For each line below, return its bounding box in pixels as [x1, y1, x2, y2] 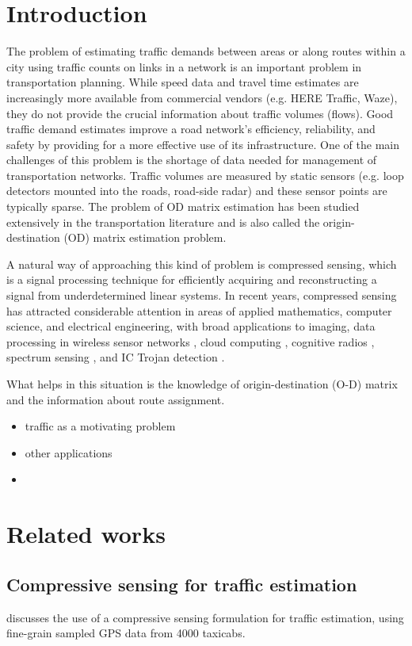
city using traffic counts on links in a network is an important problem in [6, 58, 362, 75]
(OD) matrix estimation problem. [63, 229, 227, 246]
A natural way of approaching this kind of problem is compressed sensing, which [6, 255, 397, 272]
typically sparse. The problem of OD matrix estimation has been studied [6, 198, 360, 215]
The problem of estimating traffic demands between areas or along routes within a [6, 43, 406, 59]
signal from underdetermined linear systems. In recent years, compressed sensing [6, 287, 397, 304]
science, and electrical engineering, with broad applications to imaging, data [6, 318, 376, 334]
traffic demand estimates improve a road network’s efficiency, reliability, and [6, 120, 376, 137]
